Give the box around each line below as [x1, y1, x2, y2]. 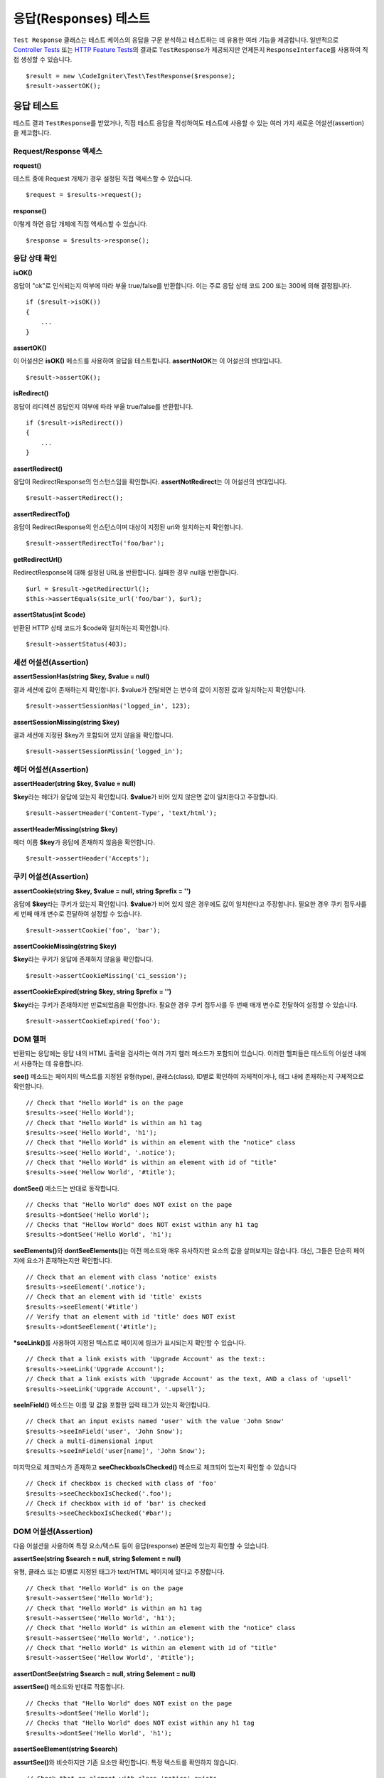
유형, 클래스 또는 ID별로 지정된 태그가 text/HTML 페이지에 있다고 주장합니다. [13, 1567, 225, 1576]
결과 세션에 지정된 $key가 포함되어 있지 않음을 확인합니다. [13, 730, 174, 739]
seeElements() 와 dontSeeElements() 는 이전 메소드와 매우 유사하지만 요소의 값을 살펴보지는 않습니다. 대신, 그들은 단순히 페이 [13, 1246, 366, 1255]
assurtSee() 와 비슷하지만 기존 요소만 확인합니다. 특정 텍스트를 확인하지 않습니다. [13, 1757, 238, 1767]
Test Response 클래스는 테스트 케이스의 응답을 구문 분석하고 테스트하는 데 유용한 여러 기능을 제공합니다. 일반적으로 [13, 36, 339, 44]
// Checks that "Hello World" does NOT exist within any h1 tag [26, 1719, 255, 1728]
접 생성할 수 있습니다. [13, 55, 73, 64]
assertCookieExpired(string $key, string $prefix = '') [13, 987, 172, 996]
